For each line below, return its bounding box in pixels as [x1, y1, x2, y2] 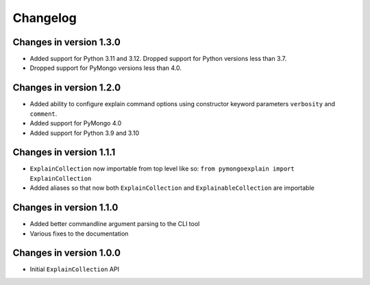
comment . [29, 110, 58, 118]
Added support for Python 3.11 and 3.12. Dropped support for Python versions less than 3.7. [29, 55, 287, 63]
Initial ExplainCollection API [29, 265, 120, 273]
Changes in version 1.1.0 [12, 202, 119, 214]
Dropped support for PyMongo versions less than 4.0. [29, 64, 182, 72]
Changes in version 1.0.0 [12, 247, 121, 259]
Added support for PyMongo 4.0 [29, 119, 122, 127]
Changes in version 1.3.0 [12, 36, 121, 48]
